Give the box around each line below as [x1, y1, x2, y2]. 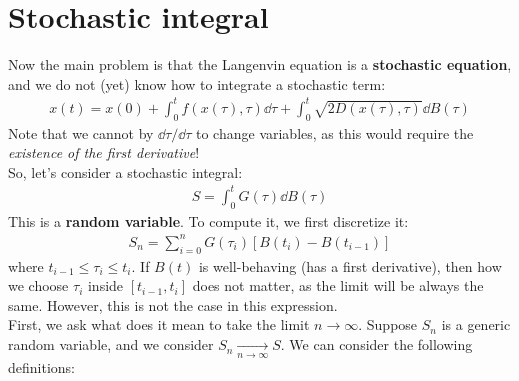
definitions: [8, 357, 75, 378]
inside [87, 275, 124, 296]
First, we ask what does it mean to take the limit [8, 314, 310, 335]
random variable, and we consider [8, 334, 214, 355]
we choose [8, 275, 69, 296]
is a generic [441, 314, 511, 335]
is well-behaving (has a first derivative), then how [198, 255, 502, 276]
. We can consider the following [280, 334, 473, 355]
